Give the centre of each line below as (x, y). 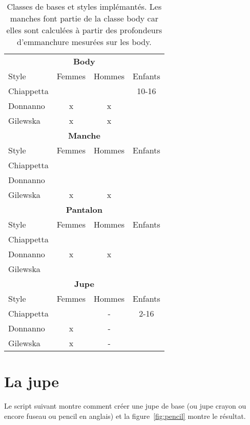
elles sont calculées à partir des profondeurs (84, 30)
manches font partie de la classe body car (84, 18)
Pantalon (84, 209)
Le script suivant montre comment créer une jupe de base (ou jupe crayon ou (125, 406)
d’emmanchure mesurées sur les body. (84, 42)
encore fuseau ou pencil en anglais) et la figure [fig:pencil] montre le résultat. (125, 416)
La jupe (32, 381)
